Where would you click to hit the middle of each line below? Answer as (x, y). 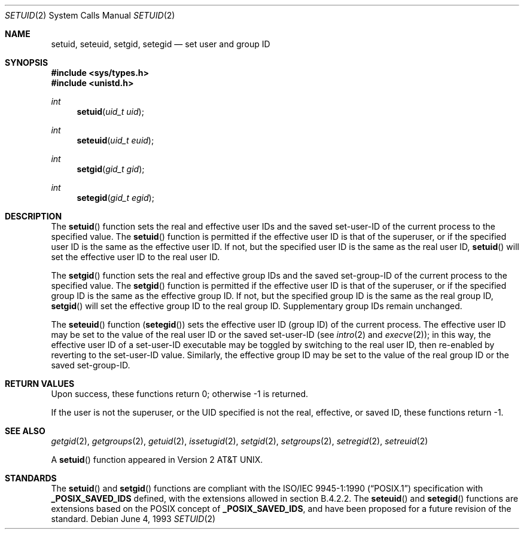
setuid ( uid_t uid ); (110, 112)
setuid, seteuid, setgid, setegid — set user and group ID (161, 44)
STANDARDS (31, 478)
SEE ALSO (25, 431)
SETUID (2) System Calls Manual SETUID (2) (90, 15)
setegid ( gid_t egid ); (115, 198)
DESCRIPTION (33, 216)
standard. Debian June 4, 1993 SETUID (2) (133, 519)
